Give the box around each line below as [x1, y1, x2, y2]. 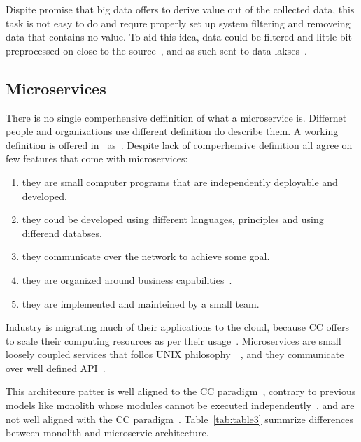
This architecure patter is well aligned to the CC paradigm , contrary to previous [6, 384, 356, 399]
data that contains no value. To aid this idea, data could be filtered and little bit [6, 29, 352, 44]
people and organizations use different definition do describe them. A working [6, 124, 339, 138]
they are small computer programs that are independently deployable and [22, 174, 338, 189]
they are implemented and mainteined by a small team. [22, 296, 260, 311]
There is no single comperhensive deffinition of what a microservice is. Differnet [6, 110, 347, 124]
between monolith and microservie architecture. [6, 425, 209, 440]
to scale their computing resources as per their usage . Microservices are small [6, 333, 341, 348]
